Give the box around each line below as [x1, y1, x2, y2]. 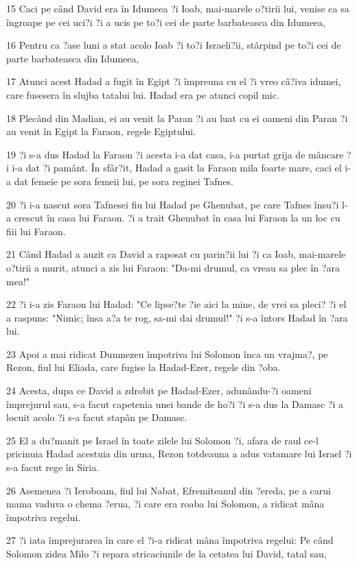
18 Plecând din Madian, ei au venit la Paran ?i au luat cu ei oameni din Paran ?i [6, 110, 348, 125]
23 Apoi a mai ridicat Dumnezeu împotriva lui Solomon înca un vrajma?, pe [6, 346, 328, 361]
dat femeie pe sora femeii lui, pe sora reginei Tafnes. [14, 173, 233, 188]
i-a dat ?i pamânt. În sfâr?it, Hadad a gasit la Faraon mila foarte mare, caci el [12, 160, 342, 175]
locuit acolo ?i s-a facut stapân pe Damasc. [6, 410, 187, 424]
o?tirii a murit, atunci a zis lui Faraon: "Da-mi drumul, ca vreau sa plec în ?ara [6, 260, 340, 274]
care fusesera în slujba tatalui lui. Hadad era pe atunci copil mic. [6, 87, 279, 101]
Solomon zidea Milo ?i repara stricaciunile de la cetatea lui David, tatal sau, [6, 546, 327, 560]
